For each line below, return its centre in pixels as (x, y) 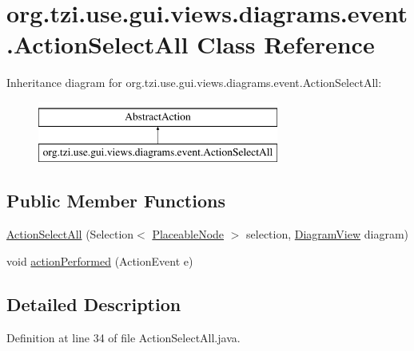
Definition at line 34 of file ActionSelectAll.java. (123, 337)
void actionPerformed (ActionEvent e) (100, 260)
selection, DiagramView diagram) (328, 234)
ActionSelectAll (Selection (70, 234)
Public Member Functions (116, 201)
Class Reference (286, 44)
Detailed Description (94, 304)
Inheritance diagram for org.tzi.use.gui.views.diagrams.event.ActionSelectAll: (194, 83)
